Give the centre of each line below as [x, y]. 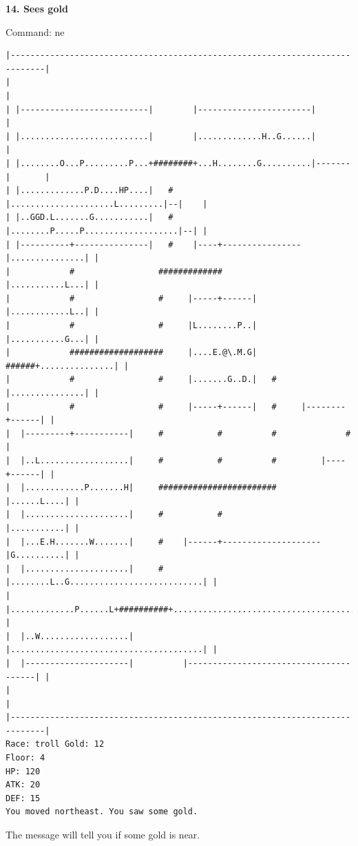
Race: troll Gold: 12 [55, 744]
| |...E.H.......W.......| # [85, 542]
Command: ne [35, 31]
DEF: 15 [23, 798]
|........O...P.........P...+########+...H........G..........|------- [183, 163]
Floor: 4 [25, 758]
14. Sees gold [37, 8]
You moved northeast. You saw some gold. [102, 812]
